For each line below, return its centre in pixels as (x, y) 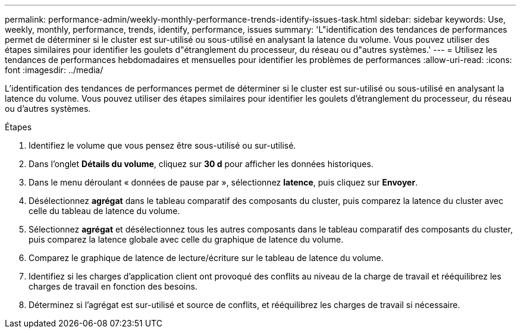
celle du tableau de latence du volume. (104, 211)
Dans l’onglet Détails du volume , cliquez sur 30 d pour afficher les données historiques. (201, 164)
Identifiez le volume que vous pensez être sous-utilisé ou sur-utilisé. (162, 145)
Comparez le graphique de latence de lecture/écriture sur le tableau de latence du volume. (206, 258)
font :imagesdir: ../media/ (54, 70)
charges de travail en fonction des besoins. (113, 286)
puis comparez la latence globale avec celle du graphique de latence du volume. (186, 239)
